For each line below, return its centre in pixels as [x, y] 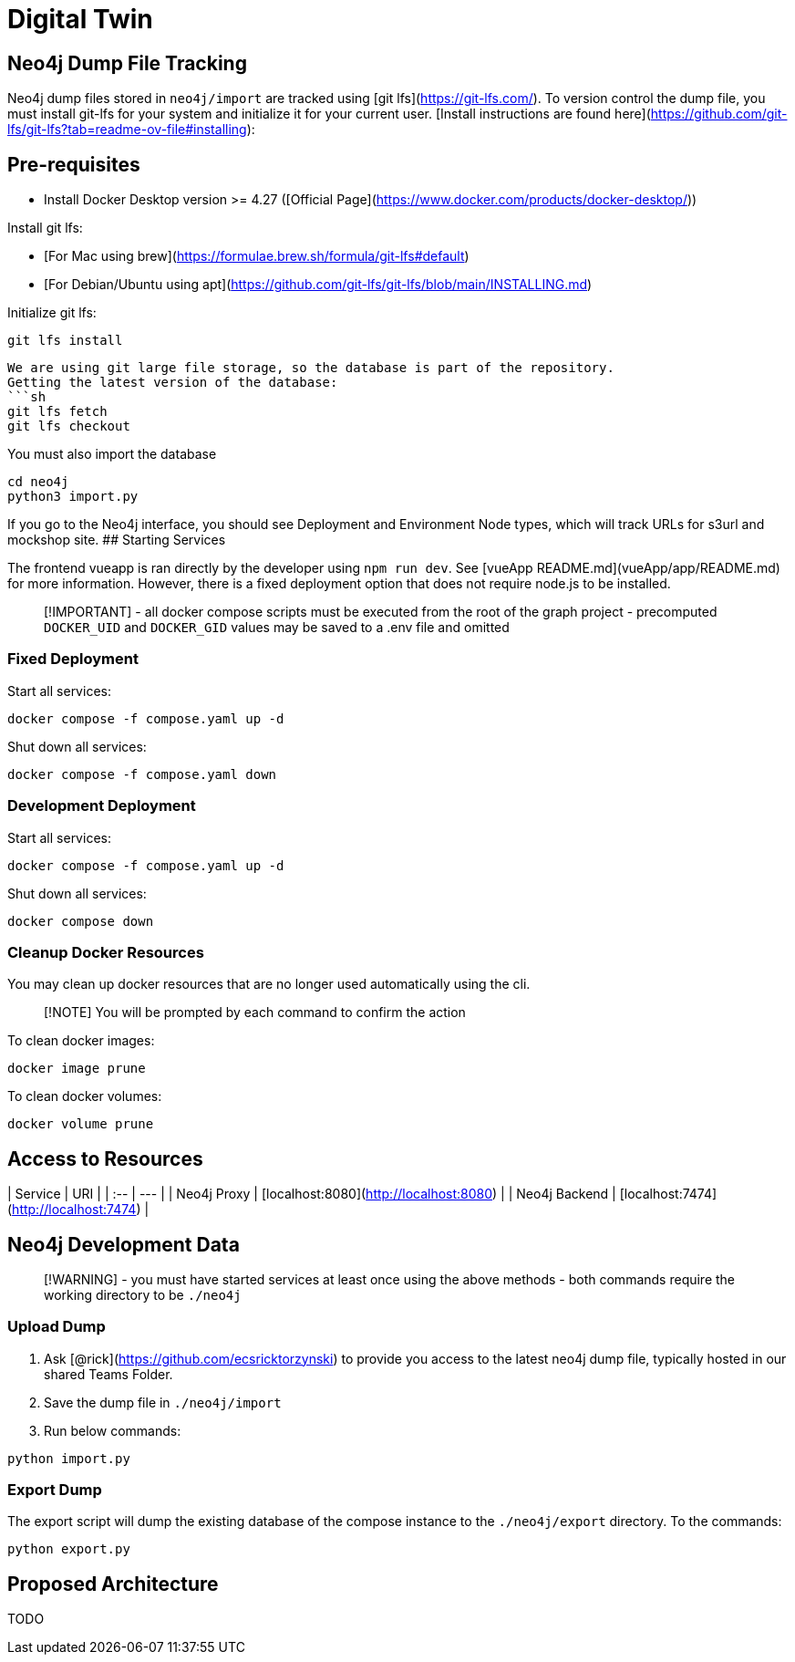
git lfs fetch [57, 412]
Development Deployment [102, 806]
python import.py [69, 1458]
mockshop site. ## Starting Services [117, 540]
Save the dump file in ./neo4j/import [163, 1402]
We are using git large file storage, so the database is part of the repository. [311, 368]
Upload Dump [57, 1327]
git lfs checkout [69, 426]
